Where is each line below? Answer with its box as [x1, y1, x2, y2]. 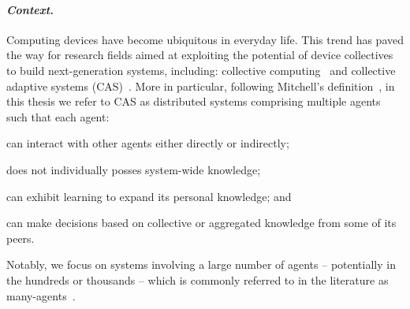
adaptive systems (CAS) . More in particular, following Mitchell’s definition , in [6, 77, 395, 94]
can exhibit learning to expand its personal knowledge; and [6, 188, 292, 204]
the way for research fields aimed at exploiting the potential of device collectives [6, 47, 393, 63]
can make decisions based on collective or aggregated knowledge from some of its [6, 214, 397, 231]
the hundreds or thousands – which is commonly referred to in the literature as [6, 271, 389, 288]
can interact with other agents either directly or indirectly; [6, 135, 289, 151]
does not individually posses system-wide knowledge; [6, 161, 261, 177]
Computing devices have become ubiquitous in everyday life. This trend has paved [6, 31, 404, 47]
